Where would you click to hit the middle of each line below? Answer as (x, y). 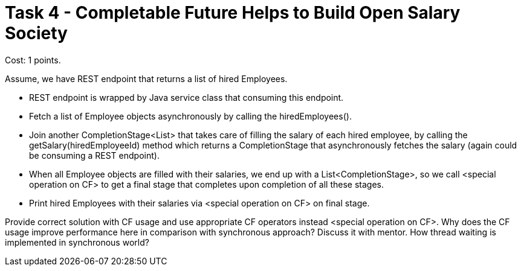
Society (36, 33)
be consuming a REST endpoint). (94, 155)
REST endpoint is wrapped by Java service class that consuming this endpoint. (186, 97)
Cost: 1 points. (33, 60)
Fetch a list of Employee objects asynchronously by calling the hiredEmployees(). (190, 116)
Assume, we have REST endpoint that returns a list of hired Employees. (146, 78)
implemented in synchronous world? (77, 242)
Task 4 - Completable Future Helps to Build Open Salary (233, 13)
